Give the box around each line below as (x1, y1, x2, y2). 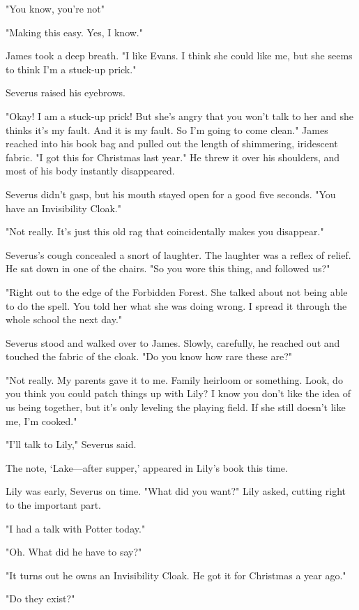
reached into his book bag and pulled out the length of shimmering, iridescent (6, 136, 338, 151)
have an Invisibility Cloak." (6, 200, 121, 215)
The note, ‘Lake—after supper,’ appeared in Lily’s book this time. (6, 460, 288, 475)
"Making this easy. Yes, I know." (6, 24, 143, 39)
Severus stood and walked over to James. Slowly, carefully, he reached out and (6, 335, 340, 350)
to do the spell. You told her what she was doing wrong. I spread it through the (6, 298, 347, 313)
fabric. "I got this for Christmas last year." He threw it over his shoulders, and (6, 149, 340, 164)
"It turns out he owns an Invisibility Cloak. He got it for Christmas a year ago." (6, 567, 346, 582)
